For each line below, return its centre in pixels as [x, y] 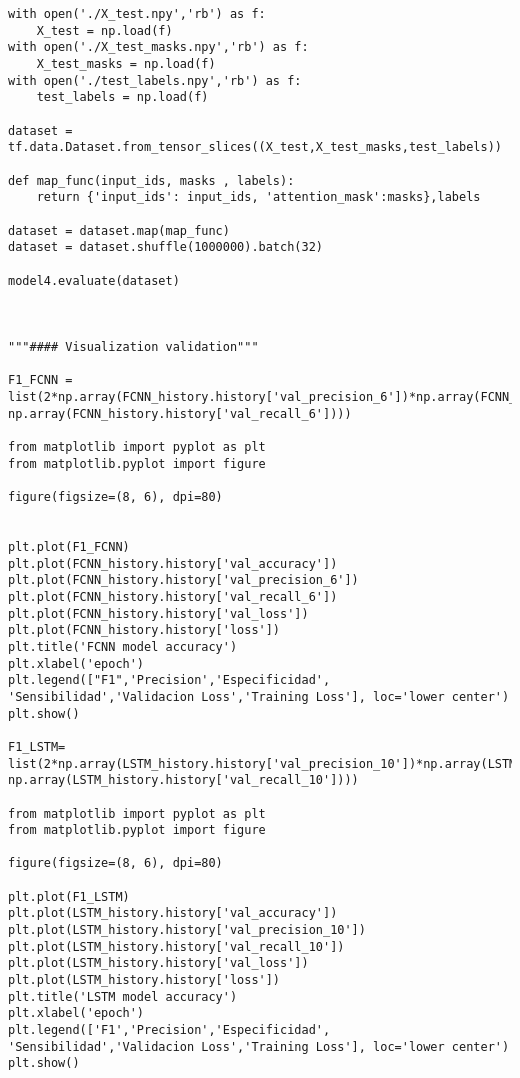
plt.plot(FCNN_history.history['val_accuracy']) [173, 563]
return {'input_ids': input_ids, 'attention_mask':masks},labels [258, 197]
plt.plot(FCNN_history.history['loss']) [144, 630]
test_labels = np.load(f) [122, 97]
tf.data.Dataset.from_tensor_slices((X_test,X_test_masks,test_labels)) [255, 147]
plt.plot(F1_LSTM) [69, 896]
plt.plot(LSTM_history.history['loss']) [144, 980]
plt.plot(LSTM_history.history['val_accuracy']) [173, 913]
